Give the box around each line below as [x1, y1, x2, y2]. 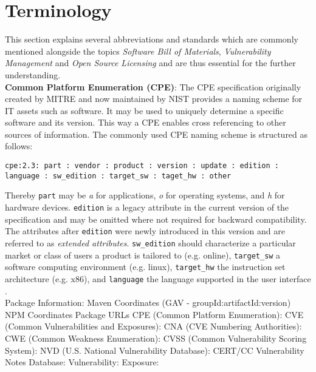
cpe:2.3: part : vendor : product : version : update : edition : [5, 161, 280, 171]
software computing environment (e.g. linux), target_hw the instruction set [5, 260, 286, 273]
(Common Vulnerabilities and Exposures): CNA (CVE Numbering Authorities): [5, 320, 302, 333]
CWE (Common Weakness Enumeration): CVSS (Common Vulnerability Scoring [5, 331, 307, 344]
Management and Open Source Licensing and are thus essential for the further [5, 56, 296, 69]
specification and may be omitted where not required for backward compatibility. [5, 212, 307, 225]
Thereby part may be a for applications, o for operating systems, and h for [5, 189, 285, 201]
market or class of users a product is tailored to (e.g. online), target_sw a [5, 248, 281, 261]
